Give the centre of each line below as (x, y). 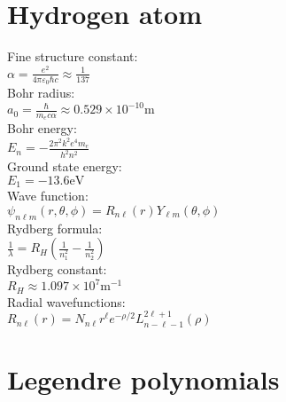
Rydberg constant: (57, 269)
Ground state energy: (65, 166)
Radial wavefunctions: (66, 301)
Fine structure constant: (73, 56)
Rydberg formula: (55, 228)
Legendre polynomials (143, 378)
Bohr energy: (42, 128)
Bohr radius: (41, 93)
